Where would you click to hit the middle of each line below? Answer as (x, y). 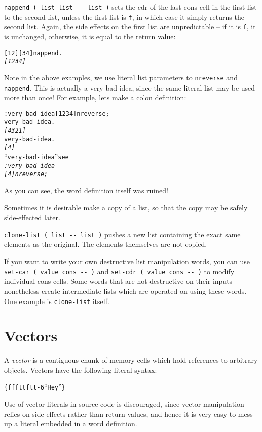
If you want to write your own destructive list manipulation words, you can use (127, 261)
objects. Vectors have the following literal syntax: (81, 370)
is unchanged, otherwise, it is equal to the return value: (90, 36)
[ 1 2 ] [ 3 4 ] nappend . (33, 53)
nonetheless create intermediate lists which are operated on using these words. (125, 291)
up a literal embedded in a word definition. (71, 424)
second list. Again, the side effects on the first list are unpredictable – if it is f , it (130, 27)
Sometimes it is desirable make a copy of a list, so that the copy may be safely (126, 207)
